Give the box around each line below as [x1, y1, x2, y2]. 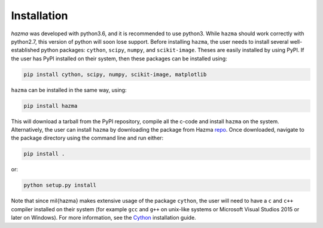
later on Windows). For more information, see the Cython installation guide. [11, 214, 197, 221]
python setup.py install [23, 182, 97, 189]
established [11, 47, 40, 54]
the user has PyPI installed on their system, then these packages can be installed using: [11, 54, 227, 62]
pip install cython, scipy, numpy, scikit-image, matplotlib [23, 71, 207, 78]
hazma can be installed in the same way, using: [11, 86, 127, 93]
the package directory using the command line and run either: [11, 135, 164, 142]
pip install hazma [23, 102, 78, 109]
